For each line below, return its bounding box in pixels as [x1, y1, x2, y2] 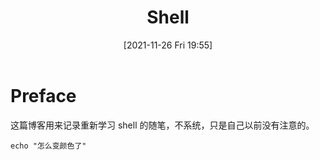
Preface [10, 84, 77, 107]
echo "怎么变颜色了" [10, 141, 87, 151]
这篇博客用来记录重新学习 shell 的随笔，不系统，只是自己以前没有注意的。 [10, 119, 315, 131]
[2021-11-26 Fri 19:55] [123, 39, 213, 51]
